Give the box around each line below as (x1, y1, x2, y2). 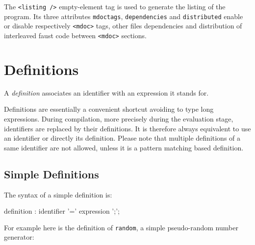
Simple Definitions (4, 166, 99, 181)
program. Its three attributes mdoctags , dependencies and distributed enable (4, 11, 243, 21)
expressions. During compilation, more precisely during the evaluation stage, (4, 113, 233, 123)
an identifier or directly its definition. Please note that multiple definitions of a (4, 133, 241, 143)
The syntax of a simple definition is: (4, 189, 112, 199)
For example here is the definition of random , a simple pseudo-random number (4, 222, 238, 232)
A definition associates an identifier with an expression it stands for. (4, 87, 209, 98)
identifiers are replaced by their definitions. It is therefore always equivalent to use (4, 123, 251, 133)
